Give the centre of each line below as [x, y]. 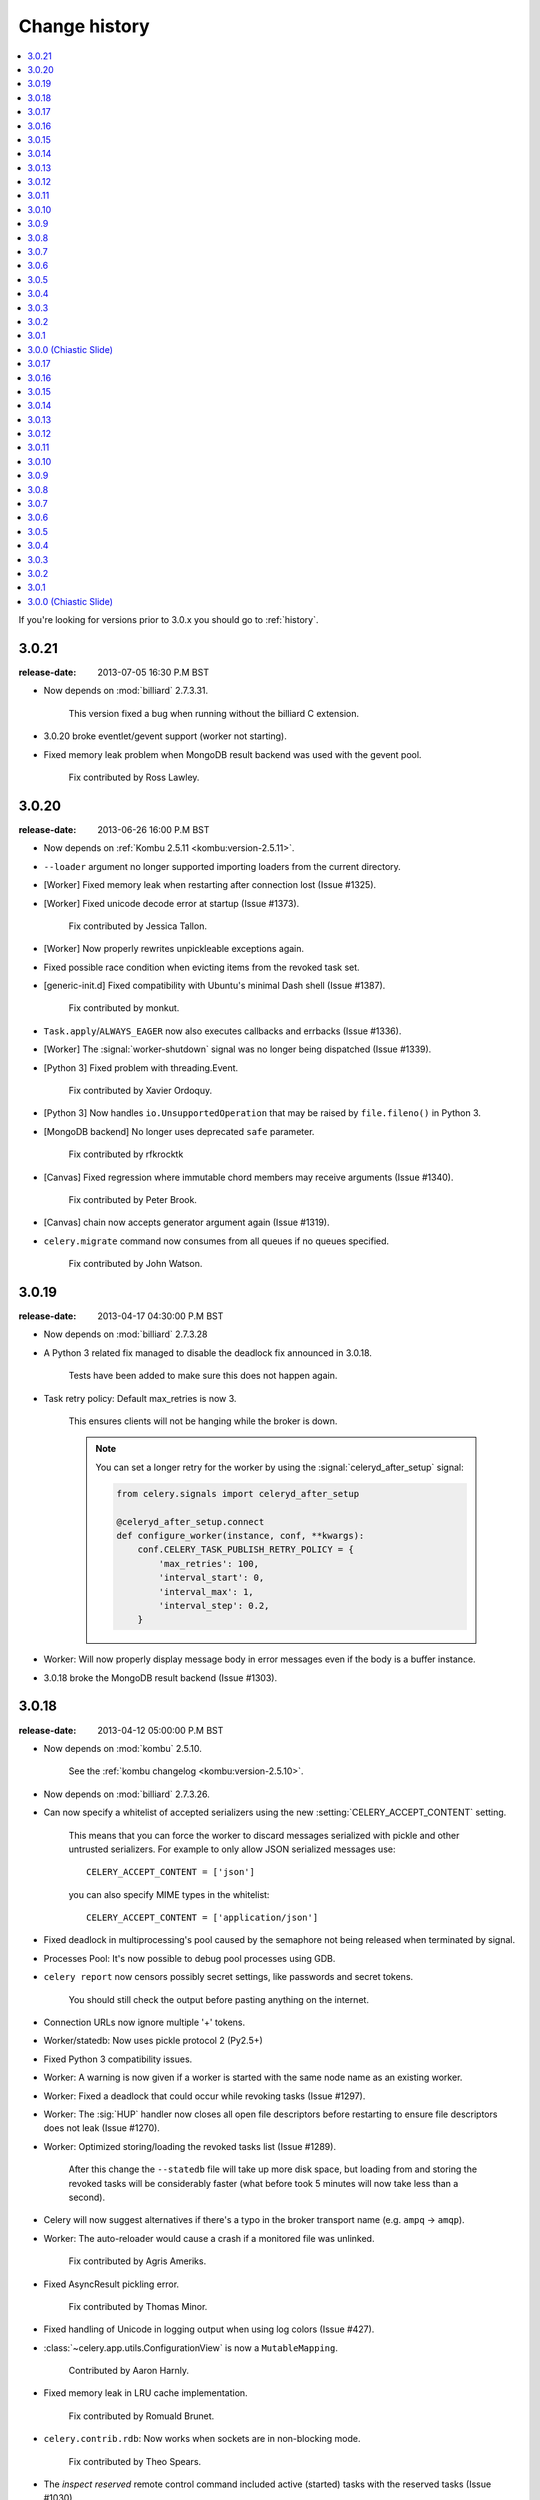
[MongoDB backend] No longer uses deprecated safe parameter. [179, 1131]
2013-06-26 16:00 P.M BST [153, 829]
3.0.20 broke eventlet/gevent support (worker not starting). [165, 736]
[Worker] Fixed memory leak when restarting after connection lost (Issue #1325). [210, 885]
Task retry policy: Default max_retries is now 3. [140, 1398]
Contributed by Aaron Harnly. [129, 2371]
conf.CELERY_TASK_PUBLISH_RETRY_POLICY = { [245, 1549]
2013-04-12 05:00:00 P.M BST [160, 1730]
